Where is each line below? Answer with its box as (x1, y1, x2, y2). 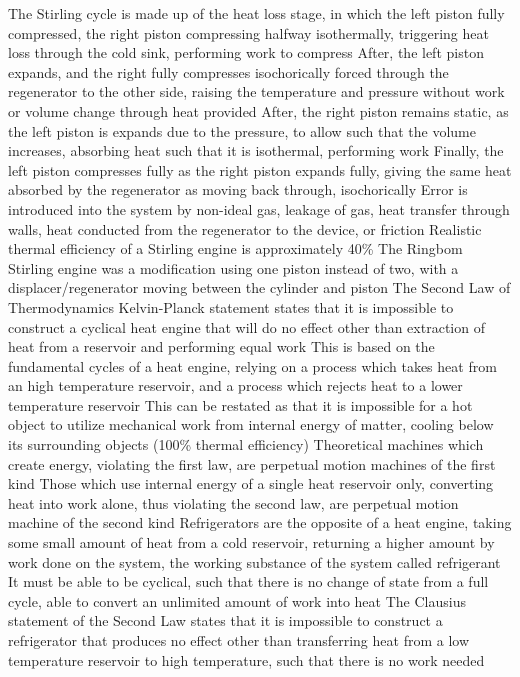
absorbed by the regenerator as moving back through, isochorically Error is (8, 179, 468, 200)
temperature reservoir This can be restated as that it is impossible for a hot (8, 394, 473, 415)
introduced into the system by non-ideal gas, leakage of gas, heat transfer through (8, 198, 510, 219)
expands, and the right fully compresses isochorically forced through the (8, 61, 449, 82)
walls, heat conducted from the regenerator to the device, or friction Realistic (8, 218, 482, 239)
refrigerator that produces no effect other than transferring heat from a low (8, 630, 470, 650)
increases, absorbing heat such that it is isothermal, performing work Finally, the (8, 140, 504, 161)
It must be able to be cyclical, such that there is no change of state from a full (8, 571, 489, 592)
